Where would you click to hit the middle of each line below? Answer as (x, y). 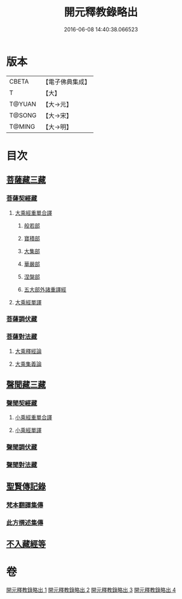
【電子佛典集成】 (67, 82)
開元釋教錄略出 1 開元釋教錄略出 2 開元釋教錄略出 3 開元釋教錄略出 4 (91, 589)
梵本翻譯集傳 (25, 505)
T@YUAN (23, 104)
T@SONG (23, 115)
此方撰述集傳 (25, 523)
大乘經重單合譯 (33, 213)
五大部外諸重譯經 (45, 289)
